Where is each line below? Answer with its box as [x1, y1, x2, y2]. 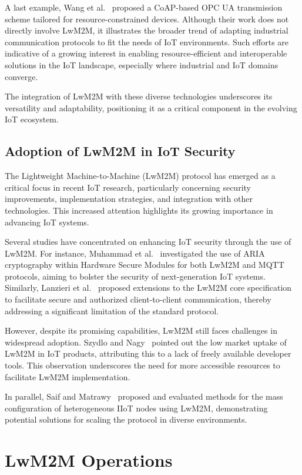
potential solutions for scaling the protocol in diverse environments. [5, 413, 247, 426]
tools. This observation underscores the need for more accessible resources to [5, 359, 280, 371]
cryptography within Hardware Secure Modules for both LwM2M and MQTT [5, 258, 284, 271]
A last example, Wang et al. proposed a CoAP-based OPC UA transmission [5, 1, 283, 13]
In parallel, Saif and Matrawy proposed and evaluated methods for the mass [5, 390, 283, 403]
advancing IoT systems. [5, 215, 89, 228]
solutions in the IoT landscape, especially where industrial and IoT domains [5, 58, 278, 71]
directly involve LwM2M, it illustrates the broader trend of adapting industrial [5, 24, 288, 36]
